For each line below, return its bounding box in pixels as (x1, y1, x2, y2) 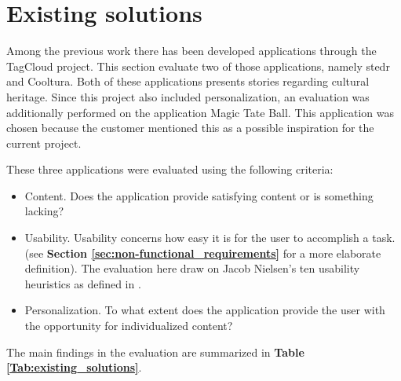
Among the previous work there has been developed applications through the (6, 42, 377, 59)
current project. (6, 134, 82, 151)
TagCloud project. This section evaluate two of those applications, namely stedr (6, 57, 390, 74)
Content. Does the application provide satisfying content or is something (24, 187, 374, 203)
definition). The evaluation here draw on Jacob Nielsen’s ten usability (24, 260, 360, 277)
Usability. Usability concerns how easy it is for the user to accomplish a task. (24, 229, 396, 246)
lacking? (24, 203, 64, 219)
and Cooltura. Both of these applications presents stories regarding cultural (6, 73, 370, 90)
